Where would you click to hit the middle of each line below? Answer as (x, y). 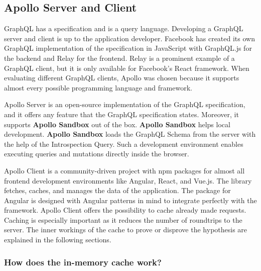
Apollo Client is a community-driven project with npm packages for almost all (124, 170)
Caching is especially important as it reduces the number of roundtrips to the (123, 219)
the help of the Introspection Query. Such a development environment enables (124, 144)
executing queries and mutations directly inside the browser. (97, 154)
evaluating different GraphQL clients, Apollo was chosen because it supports (122, 78)
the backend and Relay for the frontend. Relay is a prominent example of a (119, 58)
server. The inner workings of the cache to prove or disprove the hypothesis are (126, 230)
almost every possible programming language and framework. (98, 87)
